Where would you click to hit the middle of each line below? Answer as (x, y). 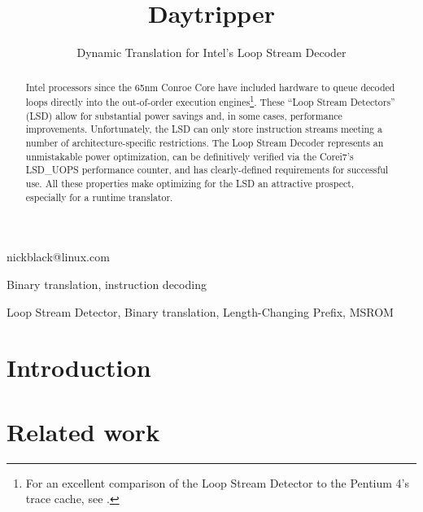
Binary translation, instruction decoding (107, 284)
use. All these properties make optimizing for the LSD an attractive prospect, (190, 184)
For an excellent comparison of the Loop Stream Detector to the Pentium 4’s (218, 482)
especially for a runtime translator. (99, 197)
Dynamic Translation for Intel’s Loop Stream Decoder (211, 53)
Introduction (79, 368)
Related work (83, 431)
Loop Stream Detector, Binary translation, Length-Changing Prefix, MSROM (200, 311)
